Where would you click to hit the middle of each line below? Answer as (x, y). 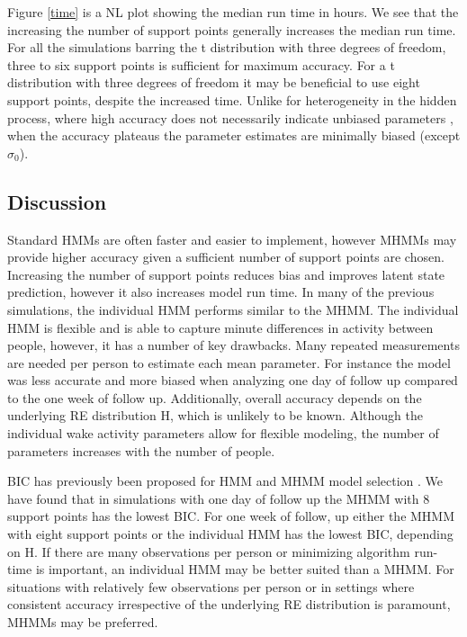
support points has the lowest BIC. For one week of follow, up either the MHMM (231, 516)
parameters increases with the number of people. (141, 450)
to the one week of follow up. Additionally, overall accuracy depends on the (215, 397)
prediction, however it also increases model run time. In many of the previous (221, 292)
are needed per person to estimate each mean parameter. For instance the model (229, 362)
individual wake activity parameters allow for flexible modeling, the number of (223, 433)
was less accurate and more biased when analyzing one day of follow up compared (233, 380)
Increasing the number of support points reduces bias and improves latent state (226, 274)
